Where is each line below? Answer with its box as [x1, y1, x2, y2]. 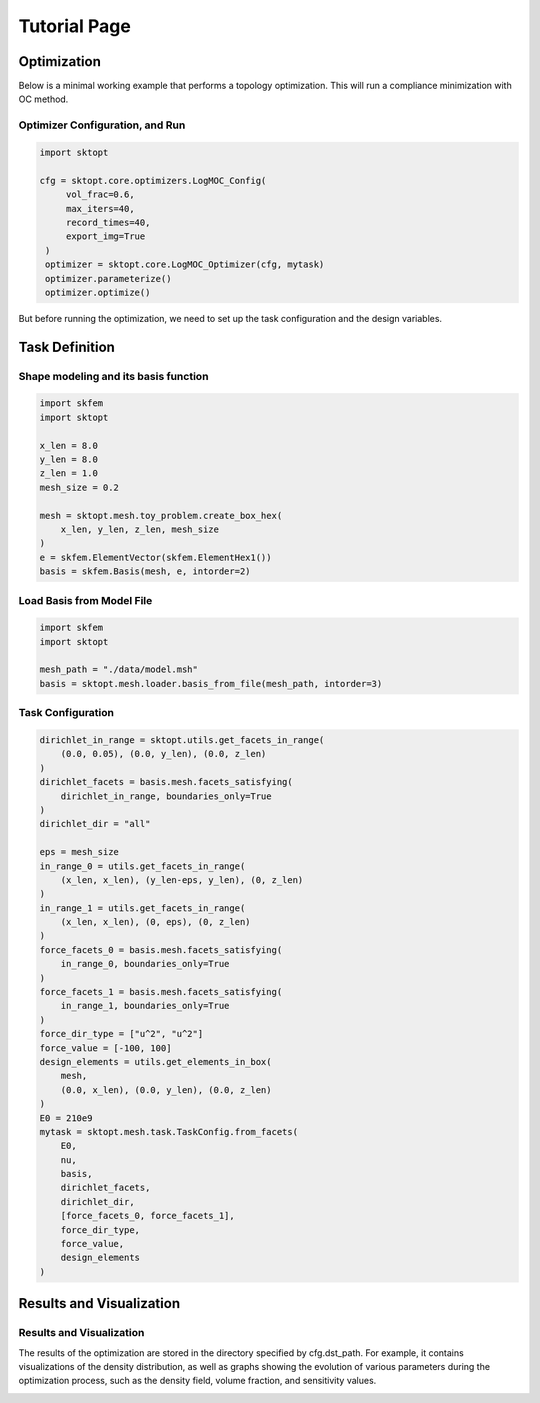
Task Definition [18, 338, 115, 355]
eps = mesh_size [39, 846, 120, 858]
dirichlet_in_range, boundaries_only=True [60, 790, 272, 802]
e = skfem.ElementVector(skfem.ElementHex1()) [39, 551, 272, 563]
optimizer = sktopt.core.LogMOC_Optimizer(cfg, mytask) [45, 259, 325, 270]
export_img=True [65, 231, 146, 242]
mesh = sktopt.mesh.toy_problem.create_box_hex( [39, 510, 283, 521]
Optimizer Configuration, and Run [18, 118, 186, 132]
